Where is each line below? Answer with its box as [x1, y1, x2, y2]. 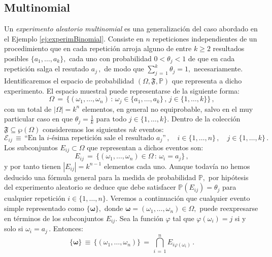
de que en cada [188, 53, 235, 63]
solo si [4, 223, 23, 234]
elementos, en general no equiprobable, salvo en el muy [82, 103, 253, 114]
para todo [96, 113, 127, 124]
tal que [173, 212, 194, 223]
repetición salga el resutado [4, 63, 89, 74]
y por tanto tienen [4, 160, 61, 171]
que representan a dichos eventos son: [87, 142, 203, 152]
